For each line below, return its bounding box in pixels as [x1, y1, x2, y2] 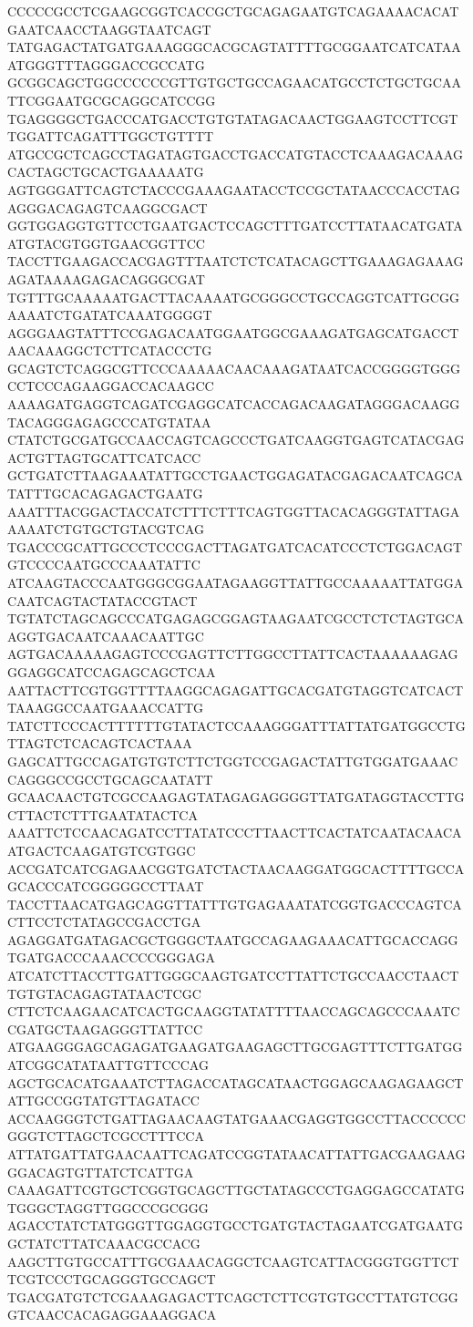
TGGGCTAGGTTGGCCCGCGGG [7, 1198, 209, 1217]
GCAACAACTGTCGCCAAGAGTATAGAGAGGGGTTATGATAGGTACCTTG [7, 787, 465, 807]
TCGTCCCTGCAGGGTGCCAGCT [7, 1270, 216, 1289]
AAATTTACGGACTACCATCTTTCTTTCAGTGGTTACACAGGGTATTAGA [7, 501, 460, 520]
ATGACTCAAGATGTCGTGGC [7, 840, 196, 859]
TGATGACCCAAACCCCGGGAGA [7, 948, 216, 967]
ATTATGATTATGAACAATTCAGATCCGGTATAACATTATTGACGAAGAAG [7, 1145, 466, 1163]
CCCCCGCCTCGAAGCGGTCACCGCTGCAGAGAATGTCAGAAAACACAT [7, 2, 459, 20]
